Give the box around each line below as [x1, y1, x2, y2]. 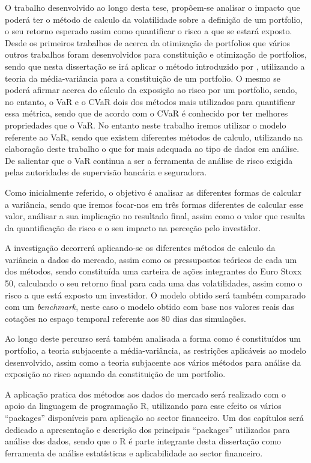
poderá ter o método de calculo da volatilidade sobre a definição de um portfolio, [5, 13, 303, 25]
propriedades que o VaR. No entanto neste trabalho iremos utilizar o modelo [5, 118, 286, 131]
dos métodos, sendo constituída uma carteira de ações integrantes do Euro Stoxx [5, 265, 302, 277]
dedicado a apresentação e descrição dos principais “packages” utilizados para [5, 423, 290, 435]
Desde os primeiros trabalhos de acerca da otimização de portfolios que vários [5, 36, 290, 49]
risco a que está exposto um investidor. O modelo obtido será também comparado [5, 288, 306, 301]
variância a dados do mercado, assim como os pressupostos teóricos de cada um [5, 253, 297, 265]
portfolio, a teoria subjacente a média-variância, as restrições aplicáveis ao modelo [5, 344, 306, 357]
